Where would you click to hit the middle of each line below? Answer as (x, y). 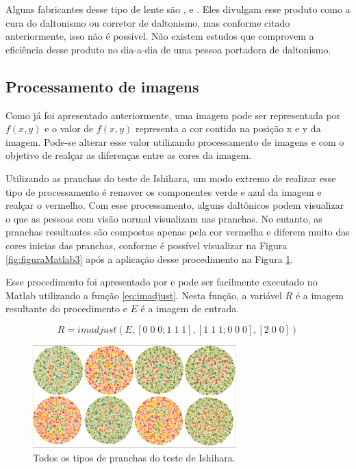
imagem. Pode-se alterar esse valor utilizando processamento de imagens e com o (175, 141)
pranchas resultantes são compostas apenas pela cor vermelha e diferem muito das (178, 232)
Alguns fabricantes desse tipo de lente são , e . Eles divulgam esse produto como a (178, 9)
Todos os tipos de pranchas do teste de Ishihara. (134, 457)
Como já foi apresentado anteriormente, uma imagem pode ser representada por (173, 115)
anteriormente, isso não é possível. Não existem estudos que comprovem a (160, 36)
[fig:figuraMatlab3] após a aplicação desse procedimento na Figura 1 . (150, 258)
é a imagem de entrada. (190, 308)
